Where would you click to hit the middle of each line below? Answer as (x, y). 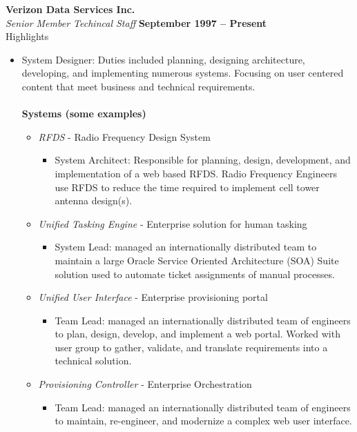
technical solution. (93, 361)
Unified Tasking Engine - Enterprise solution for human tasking (173, 223)
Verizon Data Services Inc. (70, 9)
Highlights (27, 36)
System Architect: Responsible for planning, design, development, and (203, 160)
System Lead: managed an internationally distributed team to (186, 247)
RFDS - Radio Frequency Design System (124, 136)
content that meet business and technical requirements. (138, 86)
